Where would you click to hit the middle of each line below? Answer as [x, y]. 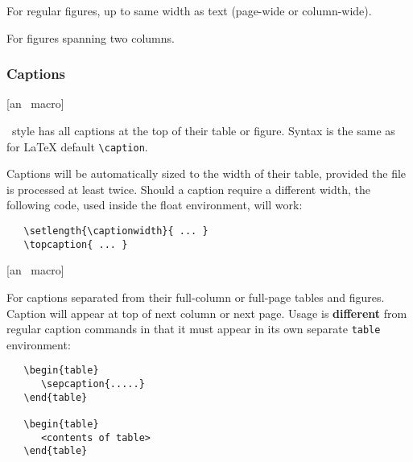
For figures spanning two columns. [91, 37]
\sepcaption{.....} [93, 384]
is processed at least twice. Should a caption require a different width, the [188, 189]
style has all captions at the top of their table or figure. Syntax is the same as [203, 130]
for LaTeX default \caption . [77, 146]
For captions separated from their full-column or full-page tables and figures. [196, 297]
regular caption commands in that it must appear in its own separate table [194, 329]
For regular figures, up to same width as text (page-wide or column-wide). [189, 10]
